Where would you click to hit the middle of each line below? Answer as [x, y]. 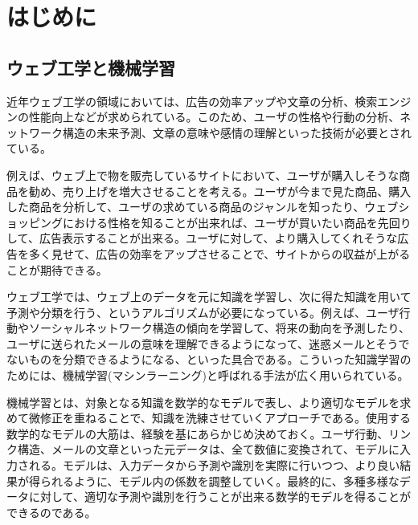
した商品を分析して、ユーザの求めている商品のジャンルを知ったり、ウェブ [203, 207]
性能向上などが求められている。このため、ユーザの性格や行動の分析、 [214, 117]
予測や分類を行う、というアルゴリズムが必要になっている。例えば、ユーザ [203, 312]
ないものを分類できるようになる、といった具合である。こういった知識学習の [209, 359]
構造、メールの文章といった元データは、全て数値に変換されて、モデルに [208, 449]
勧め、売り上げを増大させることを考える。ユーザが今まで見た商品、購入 [220, 191]
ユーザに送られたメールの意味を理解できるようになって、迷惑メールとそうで [208, 343]
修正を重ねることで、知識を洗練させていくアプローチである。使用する [225, 418]
